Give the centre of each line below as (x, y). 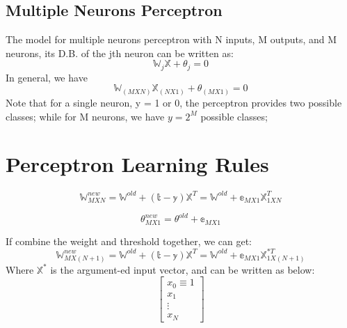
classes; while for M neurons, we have (85, 116)
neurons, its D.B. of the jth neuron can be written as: (120, 53)
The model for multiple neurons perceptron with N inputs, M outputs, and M (171, 39)
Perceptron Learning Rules (137, 164)
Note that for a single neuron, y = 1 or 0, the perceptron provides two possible (174, 102)
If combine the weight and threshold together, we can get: (129, 241)
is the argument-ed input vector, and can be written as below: (183, 269)
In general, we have (47, 77)
